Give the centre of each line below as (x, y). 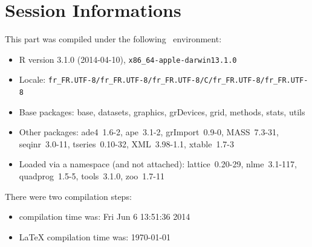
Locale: (32, 79)
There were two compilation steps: (68, 196)
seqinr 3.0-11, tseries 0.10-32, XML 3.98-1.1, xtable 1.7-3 (126, 143)
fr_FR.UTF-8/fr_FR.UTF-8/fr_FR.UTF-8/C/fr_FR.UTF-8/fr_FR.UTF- (178, 81)
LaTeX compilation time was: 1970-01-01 (95, 236)
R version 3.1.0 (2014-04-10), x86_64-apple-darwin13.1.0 (128, 59)
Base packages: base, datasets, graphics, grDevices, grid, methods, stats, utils (162, 111)
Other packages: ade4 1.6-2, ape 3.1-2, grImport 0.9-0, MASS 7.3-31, (149, 132)
